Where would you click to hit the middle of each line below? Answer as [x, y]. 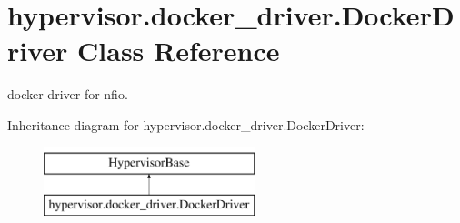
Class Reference [179, 51]
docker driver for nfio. [68, 94]
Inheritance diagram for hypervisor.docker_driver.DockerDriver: [186, 124]
